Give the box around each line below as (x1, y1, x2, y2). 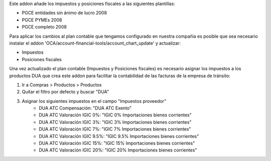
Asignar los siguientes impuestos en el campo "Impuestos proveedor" (22, 98, 167, 104)
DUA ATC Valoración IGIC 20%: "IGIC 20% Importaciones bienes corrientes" (39, 147, 197, 153)
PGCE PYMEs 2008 (22, 17, 62, 23)
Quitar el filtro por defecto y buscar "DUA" (22, 89, 109, 95)
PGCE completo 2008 (22, 24, 67, 30)
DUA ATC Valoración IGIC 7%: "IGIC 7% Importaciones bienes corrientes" (39, 126, 191, 132)
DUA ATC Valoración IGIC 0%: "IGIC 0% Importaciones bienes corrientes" (39, 112, 192, 118)
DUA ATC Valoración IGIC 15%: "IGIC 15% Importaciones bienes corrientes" (39, 140, 195, 146)
